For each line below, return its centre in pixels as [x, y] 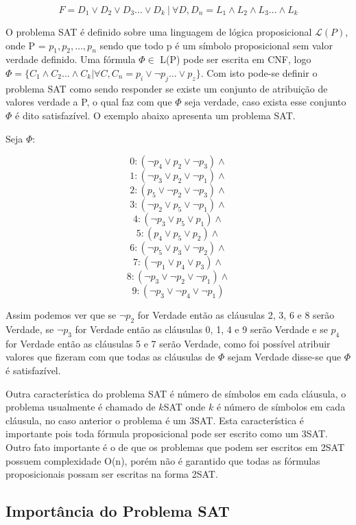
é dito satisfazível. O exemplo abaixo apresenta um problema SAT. [155, 115]
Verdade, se [30, 329]
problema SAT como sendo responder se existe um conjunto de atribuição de [167, 88]
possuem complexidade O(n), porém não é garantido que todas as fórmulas [163, 460]
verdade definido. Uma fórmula [71, 59]
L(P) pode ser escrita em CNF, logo [236, 59]
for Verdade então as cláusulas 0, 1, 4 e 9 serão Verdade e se [201, 329]
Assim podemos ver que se [61, 315]
